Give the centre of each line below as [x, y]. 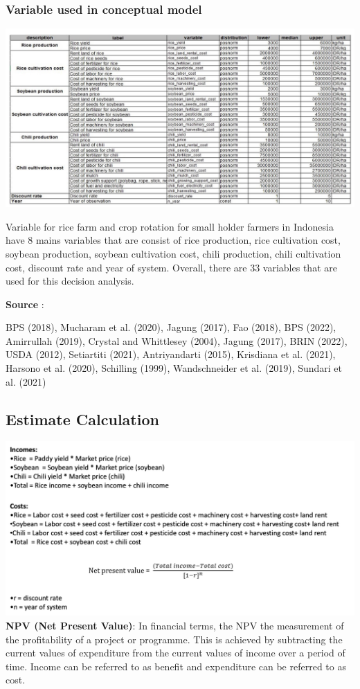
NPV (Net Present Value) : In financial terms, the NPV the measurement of [175, 626]
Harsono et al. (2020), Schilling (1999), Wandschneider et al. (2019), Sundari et [174, 368]
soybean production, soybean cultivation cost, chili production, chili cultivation [173, 253]
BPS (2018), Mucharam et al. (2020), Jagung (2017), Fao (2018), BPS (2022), [171, 327]
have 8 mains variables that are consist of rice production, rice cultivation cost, [173, 240]
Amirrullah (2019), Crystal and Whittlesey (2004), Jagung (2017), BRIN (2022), [177, 340]
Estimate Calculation [82, 419]
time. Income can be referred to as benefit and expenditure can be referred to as [176, 666]
